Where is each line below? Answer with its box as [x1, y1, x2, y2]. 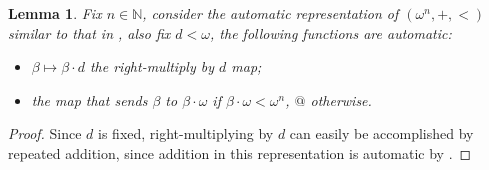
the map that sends [31, 89, 148, 110]
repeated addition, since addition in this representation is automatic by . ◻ [8, 142, 472, 163]
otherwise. [310, 89, 372, 110]
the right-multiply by [89, 56, 214, 77]
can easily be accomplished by [289, 123, 474, 144]
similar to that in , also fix [8, 22, 171, 43]
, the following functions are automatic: [210, 22, 452, 43]
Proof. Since [8, 123, 82, 144]
